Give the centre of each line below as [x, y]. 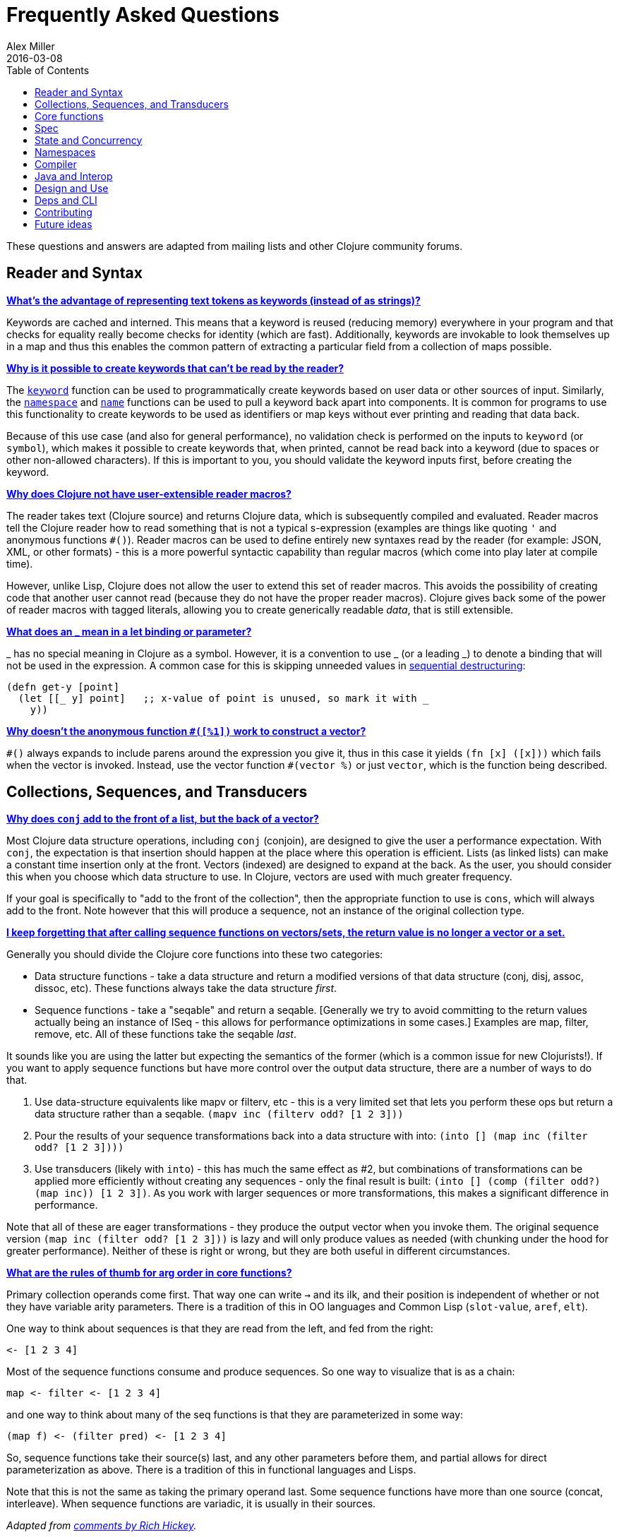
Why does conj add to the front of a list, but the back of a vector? [163, 819]
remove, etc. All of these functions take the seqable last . [166, 1034]
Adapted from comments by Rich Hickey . [102, 1526]
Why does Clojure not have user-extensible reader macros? [149, 494]
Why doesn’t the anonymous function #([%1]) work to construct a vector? [186, 731]
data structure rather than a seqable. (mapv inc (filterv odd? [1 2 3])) [219, 1114]
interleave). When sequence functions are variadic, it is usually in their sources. [191, 1504]
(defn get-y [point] [63, 687]
